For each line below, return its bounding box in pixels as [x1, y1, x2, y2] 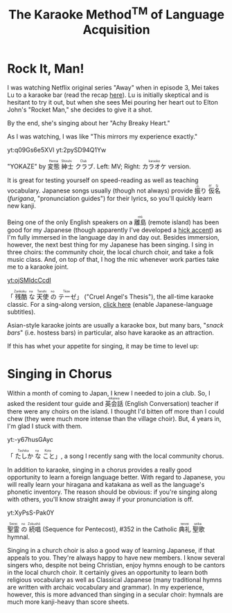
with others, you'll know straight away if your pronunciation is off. [7, 495, 194, 504]
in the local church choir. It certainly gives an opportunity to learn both [7, 569, 208, 577]
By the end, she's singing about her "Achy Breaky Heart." [7, 119, 170, 127]
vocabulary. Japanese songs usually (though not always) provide [7, 186, 193, 195]
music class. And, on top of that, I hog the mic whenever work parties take [7, 256, 220, 264]
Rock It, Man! [7, 60, 84, 76]
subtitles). [7, 308, 36, 316]
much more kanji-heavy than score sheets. [7, 598, 130, 606]
